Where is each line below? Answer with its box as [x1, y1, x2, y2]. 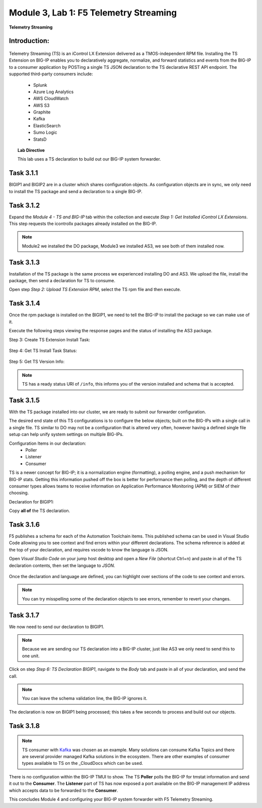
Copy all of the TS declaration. [9, 508, 70, 514]
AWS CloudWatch [33, 96, 69, 101]
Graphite [33, 109, 51, 115]
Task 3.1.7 [9, 611, 40, 619]
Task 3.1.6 [9, 520, 40, 529]
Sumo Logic [33, 129, 58, 135]
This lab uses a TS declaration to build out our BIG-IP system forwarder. [17, 156, 161, 162]
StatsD [33, 136, 47, 142]
